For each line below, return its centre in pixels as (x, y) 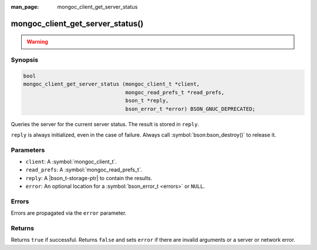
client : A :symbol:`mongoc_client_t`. (71, 162)
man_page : (25, 7)
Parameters (28, 150)
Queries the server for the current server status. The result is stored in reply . (105, 124)
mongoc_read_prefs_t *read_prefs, (175, 92)
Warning (37, 42)
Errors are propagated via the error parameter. (69, 213)
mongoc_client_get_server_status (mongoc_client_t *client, (112, 84)
